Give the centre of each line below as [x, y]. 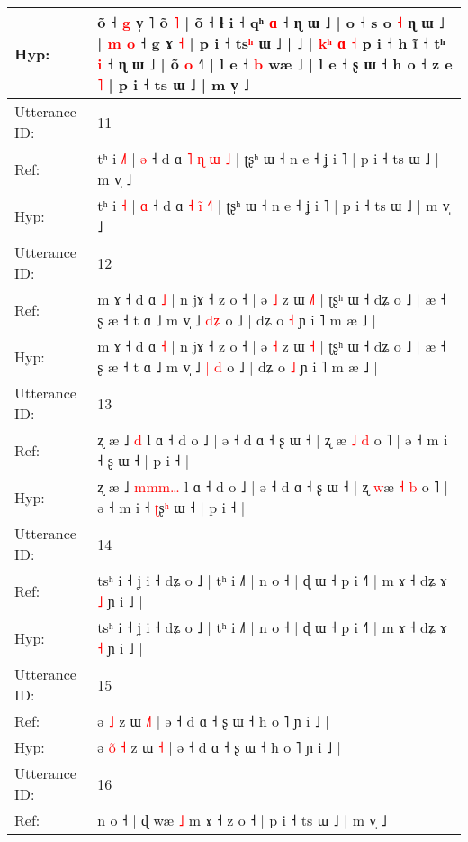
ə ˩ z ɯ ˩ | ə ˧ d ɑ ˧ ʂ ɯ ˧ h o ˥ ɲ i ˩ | [213, 721]
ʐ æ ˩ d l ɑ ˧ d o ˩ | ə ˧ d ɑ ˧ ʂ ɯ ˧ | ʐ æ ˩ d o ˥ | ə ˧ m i [273, 439]
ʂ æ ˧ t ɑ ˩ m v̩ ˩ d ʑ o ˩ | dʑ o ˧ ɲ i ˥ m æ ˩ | [237, 320]
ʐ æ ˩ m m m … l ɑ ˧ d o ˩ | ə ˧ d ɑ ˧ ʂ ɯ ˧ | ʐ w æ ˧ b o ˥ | [273, 486]
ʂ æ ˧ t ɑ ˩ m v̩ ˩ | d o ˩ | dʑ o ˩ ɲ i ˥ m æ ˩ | [238, 366]
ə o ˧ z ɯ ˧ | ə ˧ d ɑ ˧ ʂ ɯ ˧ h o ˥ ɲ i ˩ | [220, 747]
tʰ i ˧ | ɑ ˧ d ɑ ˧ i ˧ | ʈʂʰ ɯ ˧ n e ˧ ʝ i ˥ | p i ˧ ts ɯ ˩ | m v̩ [274, 205]
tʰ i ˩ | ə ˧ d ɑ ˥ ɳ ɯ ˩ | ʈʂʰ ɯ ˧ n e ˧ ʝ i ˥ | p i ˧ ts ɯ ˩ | [268, 158]
